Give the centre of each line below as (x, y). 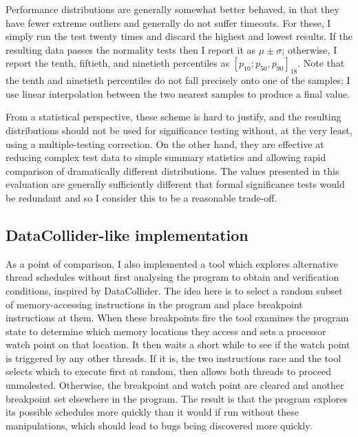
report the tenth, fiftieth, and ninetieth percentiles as (118, 63)
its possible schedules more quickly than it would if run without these (152, 412)
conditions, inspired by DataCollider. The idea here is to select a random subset (174, 290)
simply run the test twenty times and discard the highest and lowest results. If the (179, 36)
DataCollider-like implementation (127, 234)
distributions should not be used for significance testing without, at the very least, (179, 130)
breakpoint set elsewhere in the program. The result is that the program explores (177, 398)
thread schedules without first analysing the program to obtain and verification (172, 277)
